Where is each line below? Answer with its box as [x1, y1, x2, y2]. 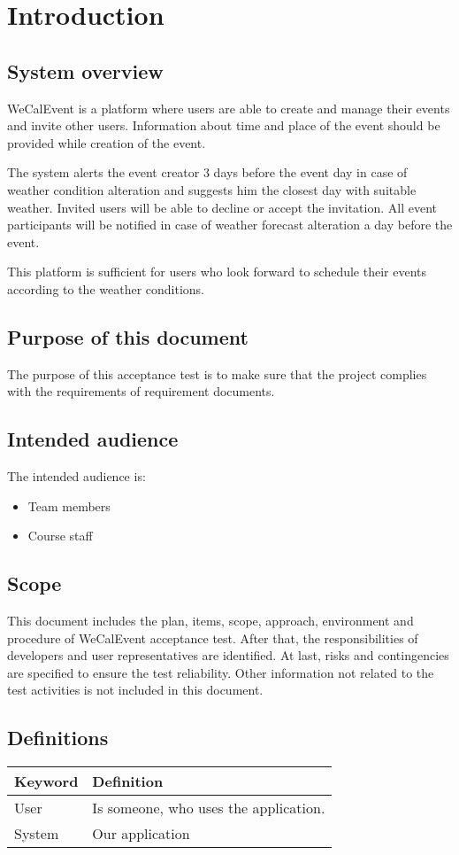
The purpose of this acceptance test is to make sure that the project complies [7, 364, 427, 383]
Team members [27, 496, 111, 515]
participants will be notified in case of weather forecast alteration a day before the [7, 215, 453, 234]
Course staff [27, 526, 93, 545]
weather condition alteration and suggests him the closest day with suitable [7, 180, 417, 198]
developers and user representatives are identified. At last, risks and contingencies [7, 646, 449, 665]
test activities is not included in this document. [7, 680, 264, 699]
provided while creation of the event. [7, 133, 206, 152]
